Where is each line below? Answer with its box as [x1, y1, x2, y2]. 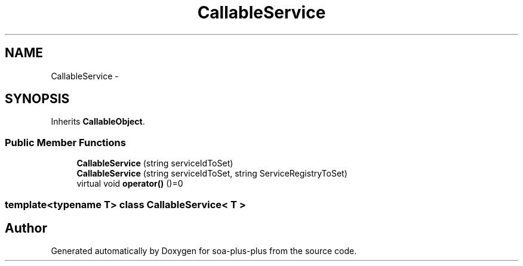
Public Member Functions [5, 136, 126, 149]
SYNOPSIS [5, 91, 70, 107]
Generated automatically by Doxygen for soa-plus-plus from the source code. [51, 246, 357, 256]
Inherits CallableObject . [51, 116, 145, 127]
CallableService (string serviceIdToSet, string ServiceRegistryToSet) [76, 168, 347, 179]
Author [5, 220, 47, 236]
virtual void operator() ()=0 [76, 178, 183, 189]
